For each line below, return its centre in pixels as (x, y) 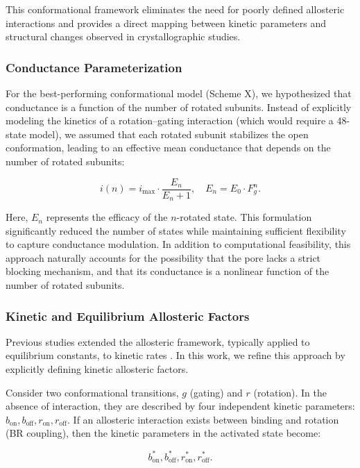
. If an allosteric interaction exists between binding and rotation (203, 419)
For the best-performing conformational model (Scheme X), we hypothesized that (179, 93)
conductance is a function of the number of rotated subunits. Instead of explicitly (179, 107)
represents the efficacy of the (107, 217)
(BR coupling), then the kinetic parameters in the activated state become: (163, 433)
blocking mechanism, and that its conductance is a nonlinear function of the (168, 271)
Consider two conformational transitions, (92, 392)
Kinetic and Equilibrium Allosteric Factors (128, 316)
